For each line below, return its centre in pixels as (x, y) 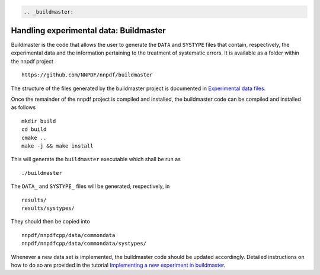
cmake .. (34, 137)
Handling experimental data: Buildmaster (88, 31)
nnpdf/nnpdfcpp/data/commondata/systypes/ (84, 244)
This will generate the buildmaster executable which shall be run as (96, 159)
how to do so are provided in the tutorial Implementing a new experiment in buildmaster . (118, 265)
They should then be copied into (50, 222)
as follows (23, 107)
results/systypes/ (48, 208)
